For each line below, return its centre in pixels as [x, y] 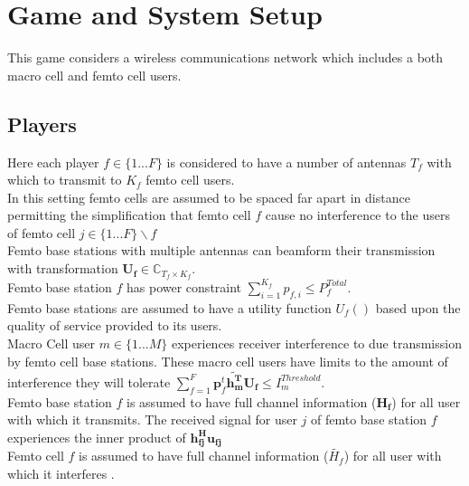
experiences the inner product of [97, 437]
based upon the [418, 307]
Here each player [53, 162]
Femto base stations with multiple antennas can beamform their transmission [221, 250]
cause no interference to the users [357, 215]
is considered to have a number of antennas [286, 162]
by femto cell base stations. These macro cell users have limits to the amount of [228, 361]
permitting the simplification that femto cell [129, 215]
